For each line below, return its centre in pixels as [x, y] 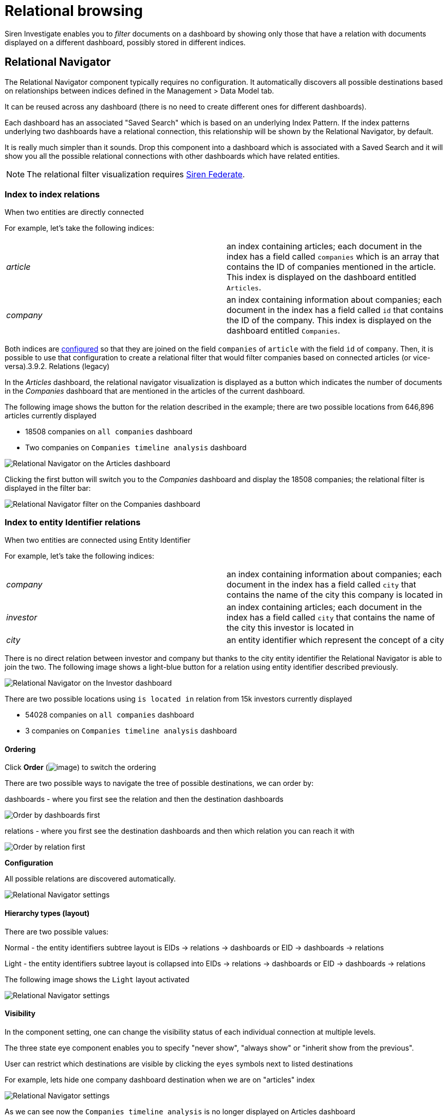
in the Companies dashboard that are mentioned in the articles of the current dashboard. [155, 391]
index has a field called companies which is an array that [333, 257]
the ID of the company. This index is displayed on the [329, 320]
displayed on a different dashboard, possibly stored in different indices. [125, 42]
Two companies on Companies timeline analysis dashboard [136, 448]
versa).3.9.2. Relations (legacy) [57, 366]
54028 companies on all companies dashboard [110, 715]
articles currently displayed [51, 416]
